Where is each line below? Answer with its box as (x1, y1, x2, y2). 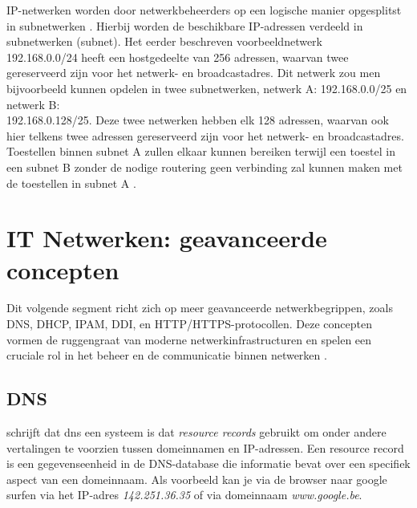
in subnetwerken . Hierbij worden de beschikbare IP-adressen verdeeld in (6, 17, 363, 34)
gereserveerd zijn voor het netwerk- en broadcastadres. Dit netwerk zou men (6, 64, 381, 81)
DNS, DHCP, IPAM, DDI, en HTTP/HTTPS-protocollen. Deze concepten (6, 315, 373, 332)
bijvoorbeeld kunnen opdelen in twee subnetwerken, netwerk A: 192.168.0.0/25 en (6, 79, 407, 96)
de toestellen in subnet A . (6, 174, 136, 191)
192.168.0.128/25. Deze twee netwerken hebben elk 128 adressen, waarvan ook (6, 112, 389, 128)
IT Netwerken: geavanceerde (6, 221, 327, 254)
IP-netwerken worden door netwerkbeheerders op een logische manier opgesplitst (6, 2, 402, 18)
